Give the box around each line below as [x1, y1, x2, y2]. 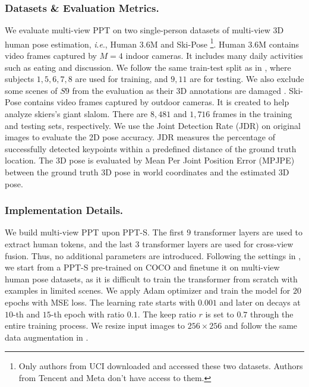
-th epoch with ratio [51, 307, 125, 320]
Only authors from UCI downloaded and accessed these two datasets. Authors [18, 360, 303, 372]
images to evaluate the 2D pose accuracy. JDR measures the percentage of [5, 131, 275, 143]
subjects [5, 73, 34, 85]
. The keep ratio [137, 307, 196, 320]
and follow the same [224, 319, 298, 332]
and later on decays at [219, 295, 301, 308]
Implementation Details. [5, 203, 124, 218]
